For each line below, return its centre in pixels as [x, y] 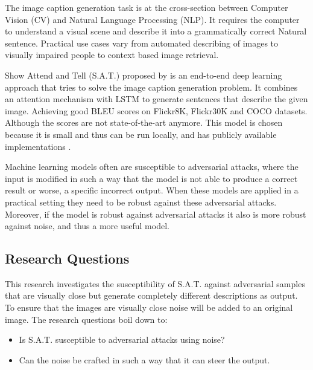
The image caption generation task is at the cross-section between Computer [147, 7]
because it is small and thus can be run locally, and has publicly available [141, 134]
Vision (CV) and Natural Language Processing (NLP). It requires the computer [152, 19]
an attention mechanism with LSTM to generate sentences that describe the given [156, 99]
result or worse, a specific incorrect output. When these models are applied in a [152, 190]
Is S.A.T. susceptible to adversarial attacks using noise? [122, 339]
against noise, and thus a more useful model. [87, 226]
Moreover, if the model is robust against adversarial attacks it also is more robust [156, 214]
